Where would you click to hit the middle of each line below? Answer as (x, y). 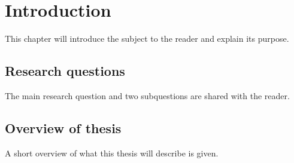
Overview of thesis (63, 127)
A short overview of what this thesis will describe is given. (112, 153)
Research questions (65, 71)
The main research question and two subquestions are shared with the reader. (147, 95)
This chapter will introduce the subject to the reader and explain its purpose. (147, 39)
